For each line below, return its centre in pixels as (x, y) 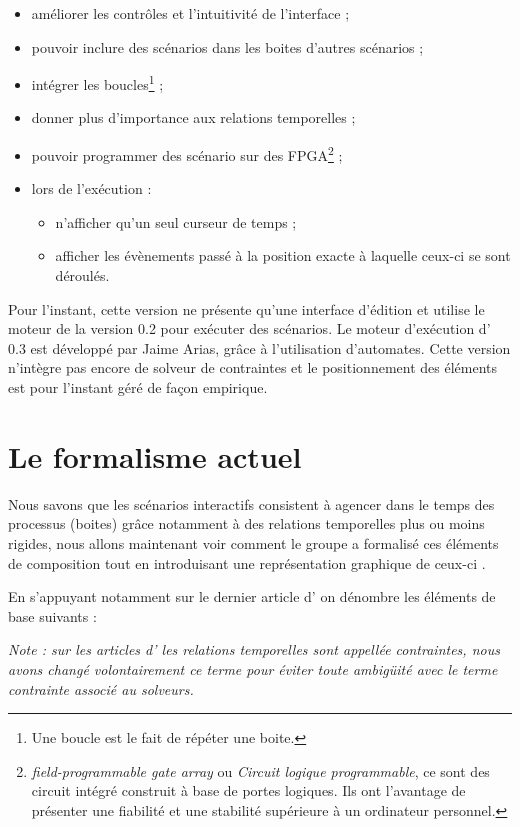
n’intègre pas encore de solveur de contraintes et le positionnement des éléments (252, 367)
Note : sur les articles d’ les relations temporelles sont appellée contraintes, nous (254, 649)
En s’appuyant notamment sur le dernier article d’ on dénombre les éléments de (252, 596)
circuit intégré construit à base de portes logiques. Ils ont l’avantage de (248, 790)
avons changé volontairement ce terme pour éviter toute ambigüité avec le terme (253, 668)
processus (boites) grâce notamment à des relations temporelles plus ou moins (246, 523)
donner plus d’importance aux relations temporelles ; (193, 117)
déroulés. (82, 275)
